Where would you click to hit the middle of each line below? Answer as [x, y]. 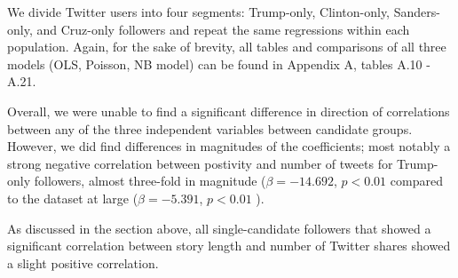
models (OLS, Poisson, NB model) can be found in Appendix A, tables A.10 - [219, 64]
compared [416, 181]
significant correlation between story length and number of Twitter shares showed [229, 246]
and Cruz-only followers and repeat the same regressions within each [223, 29]
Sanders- [417, 12]
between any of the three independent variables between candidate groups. [210, 128]
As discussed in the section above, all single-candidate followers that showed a [219, 228]
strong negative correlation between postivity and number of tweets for [200, 163]
